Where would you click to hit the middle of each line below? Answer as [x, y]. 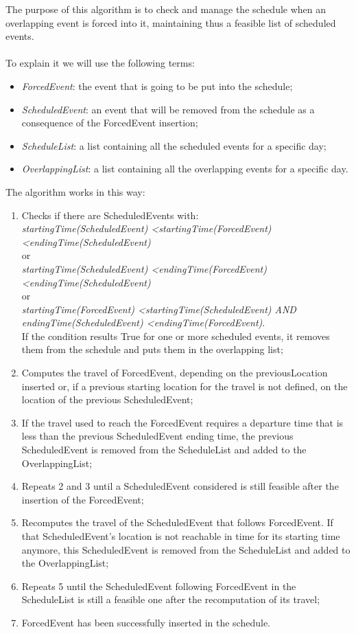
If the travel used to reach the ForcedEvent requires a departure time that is [182, 422]
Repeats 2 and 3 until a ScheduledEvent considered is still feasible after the [180, 486]
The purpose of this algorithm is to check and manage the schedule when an [166, 9]
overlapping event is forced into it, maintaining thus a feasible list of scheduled [171, 22]
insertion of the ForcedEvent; [83, 499]
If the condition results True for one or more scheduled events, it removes [176, 336]
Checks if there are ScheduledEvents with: [110, 215]
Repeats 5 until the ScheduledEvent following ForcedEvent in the [159, 586]
